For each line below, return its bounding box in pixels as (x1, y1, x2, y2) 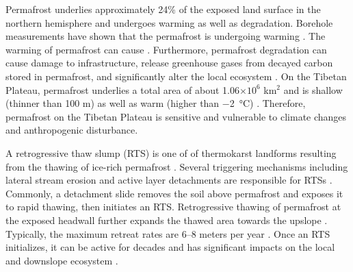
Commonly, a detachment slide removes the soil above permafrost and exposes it (5, 186, 343, 200)
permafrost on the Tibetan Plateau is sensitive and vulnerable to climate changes (5, 109, 347, 123)
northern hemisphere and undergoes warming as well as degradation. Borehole (5, 15, 333, 29)
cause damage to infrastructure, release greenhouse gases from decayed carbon (5, 55, 333, 70)
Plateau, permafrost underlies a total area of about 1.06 (5, 82, 239, 97)
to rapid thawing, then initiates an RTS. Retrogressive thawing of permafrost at (5, 199, 341, 214)
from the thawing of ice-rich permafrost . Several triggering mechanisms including (5, 159, 348, 173)
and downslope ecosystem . (5, 253, 118, 267)
